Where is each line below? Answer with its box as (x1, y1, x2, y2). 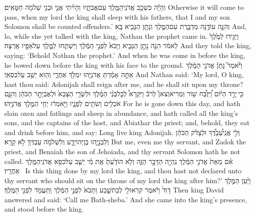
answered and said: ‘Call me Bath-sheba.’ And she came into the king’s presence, (4, 194, 247, 204)
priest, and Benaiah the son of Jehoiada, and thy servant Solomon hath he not (4, 146, 240, 156)
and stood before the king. (4, 204, 84, 214)
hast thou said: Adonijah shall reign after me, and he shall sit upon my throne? (4, 79, 243, 89)
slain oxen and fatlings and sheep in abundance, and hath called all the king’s (4, 108, 238, 118)
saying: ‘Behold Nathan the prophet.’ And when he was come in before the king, (4, 50, 246, 60)
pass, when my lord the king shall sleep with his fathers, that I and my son (4, 11, 230, 22)
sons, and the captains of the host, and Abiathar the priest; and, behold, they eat (4, 117, 250, 128)
